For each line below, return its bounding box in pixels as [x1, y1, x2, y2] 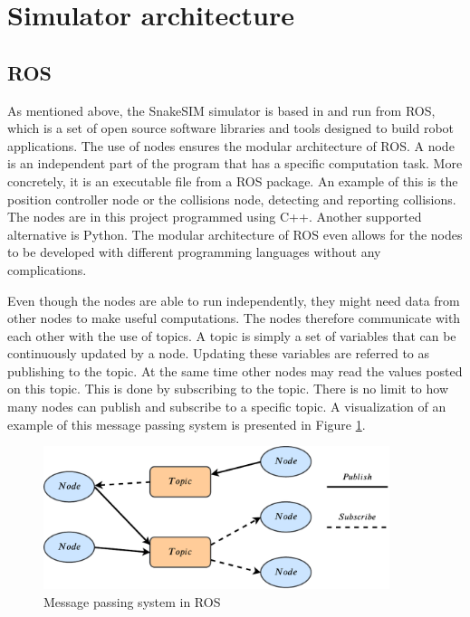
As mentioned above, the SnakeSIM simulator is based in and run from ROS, [7, 100, 436, 119]
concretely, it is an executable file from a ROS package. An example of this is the [7, 171, 458, 190]
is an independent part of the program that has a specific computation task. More [7, 154, 463, 173]
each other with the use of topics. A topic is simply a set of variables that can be [7, 326, 456, 345]
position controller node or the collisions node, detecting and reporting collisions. [7, 189, 456, 208]
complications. [7, 260, 87, 279]
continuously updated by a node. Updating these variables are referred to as [7, 344, 430, 363]
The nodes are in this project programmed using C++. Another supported [7, 207, 422, 226]
